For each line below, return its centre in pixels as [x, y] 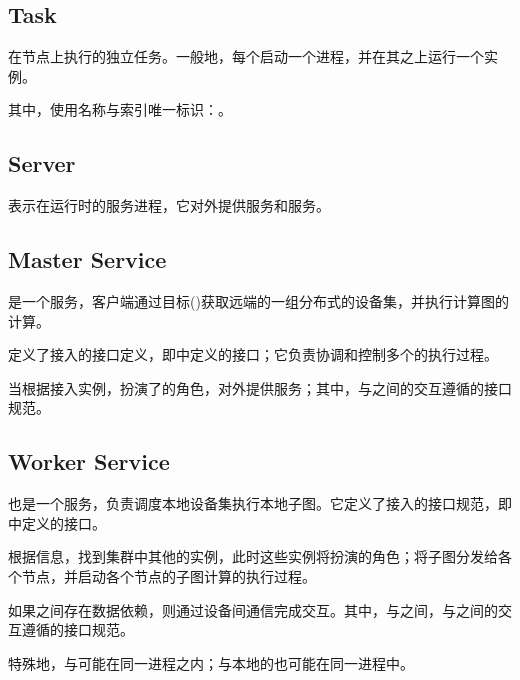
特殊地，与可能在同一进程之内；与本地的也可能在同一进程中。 [211, 662]
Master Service [87, 259]
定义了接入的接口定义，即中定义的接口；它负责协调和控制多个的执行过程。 [253, 354]
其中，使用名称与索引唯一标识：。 [120, 109]
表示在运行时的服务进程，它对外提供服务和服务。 [169, 205]
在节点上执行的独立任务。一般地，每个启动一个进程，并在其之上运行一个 [246, 56]
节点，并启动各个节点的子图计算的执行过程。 [168, 575]
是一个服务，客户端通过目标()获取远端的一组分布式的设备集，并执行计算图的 [258, 300]
